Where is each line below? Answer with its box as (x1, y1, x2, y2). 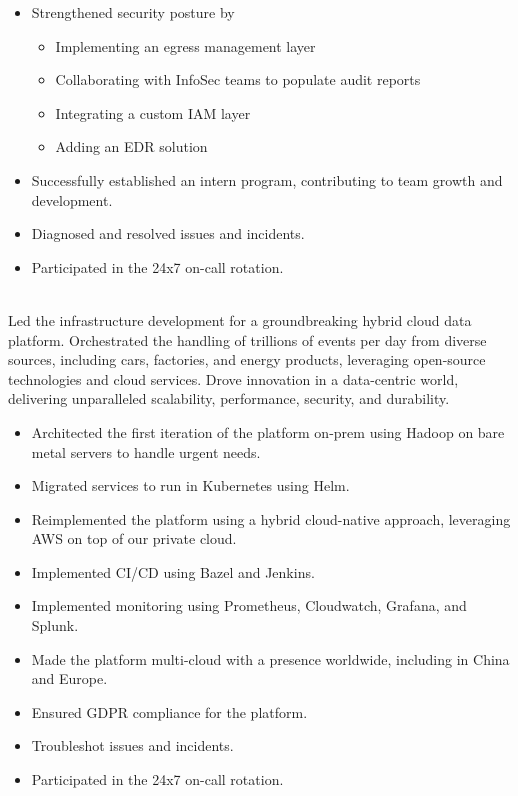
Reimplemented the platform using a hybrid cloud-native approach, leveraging (31, 508, 511, 529)
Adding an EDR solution (55, 136, 208, 157)
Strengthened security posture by (31, 2, 235, 22)
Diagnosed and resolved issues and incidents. (31, 223, 305, 244)
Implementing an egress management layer (55, 35, 316, 56)
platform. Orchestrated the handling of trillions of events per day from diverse (8, 329, 487, 350)
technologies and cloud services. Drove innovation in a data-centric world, (8, 368, 459, 389)
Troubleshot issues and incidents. (31, 735, 234, 756)
